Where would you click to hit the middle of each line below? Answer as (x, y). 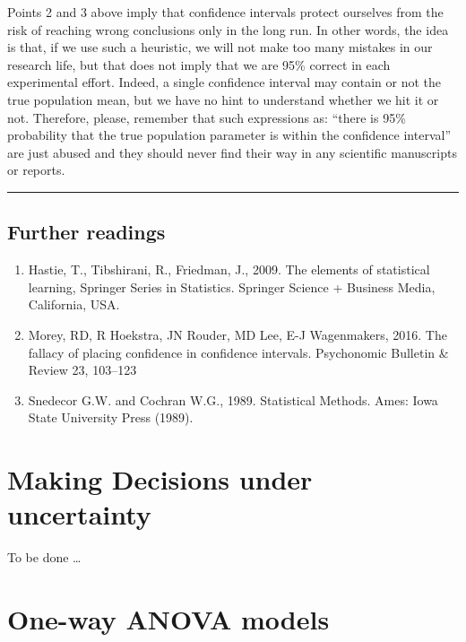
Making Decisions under (160, 479)
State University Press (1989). (111, 417)
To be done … (44, 557)
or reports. (36, 170)
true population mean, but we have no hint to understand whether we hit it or (223, 99)
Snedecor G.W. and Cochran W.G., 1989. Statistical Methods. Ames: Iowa (233, 399)
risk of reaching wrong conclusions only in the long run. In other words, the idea (228, 29)
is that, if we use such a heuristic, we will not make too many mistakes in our (220, 47)
